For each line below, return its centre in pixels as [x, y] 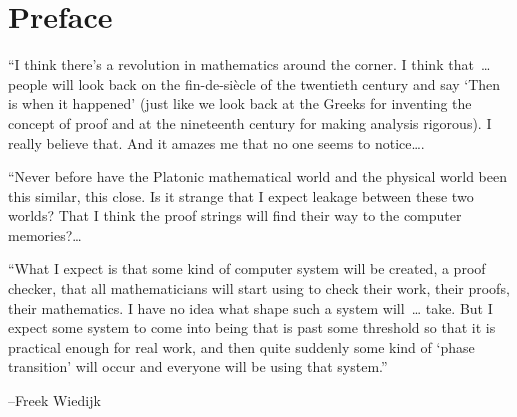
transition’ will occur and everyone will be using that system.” [198, 366]
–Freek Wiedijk [54, 400]
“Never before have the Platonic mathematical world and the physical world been [257, 176]
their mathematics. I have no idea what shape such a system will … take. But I [250, 307]
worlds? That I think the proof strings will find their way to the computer [235, 215]
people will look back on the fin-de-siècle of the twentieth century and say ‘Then [254, 83]
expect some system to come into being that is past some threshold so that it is [252, 327]
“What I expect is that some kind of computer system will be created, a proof [247, 268]
